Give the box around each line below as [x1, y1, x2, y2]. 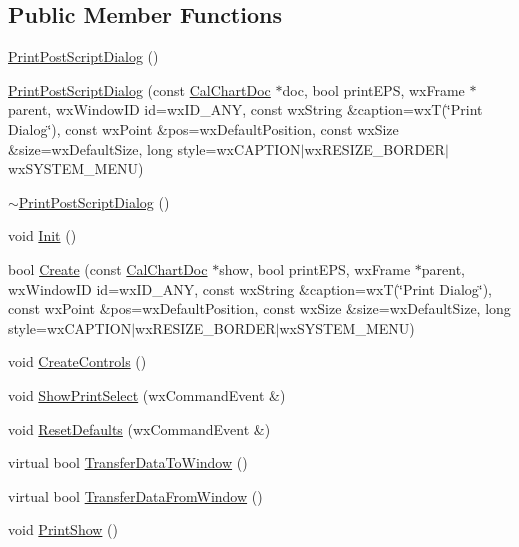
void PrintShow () [8, 519, 118, 540]
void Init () [8, 225, 77, 246]
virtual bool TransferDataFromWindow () [8, 485, 263, 506]
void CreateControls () [8, 351, 147, 372]
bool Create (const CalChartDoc [8, 258, 208, 279]
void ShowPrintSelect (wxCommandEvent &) [8, 384, 286, 405]
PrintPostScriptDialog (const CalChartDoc [8, 79, 271, 100]
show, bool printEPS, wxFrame [219, 258, 411, 279]
